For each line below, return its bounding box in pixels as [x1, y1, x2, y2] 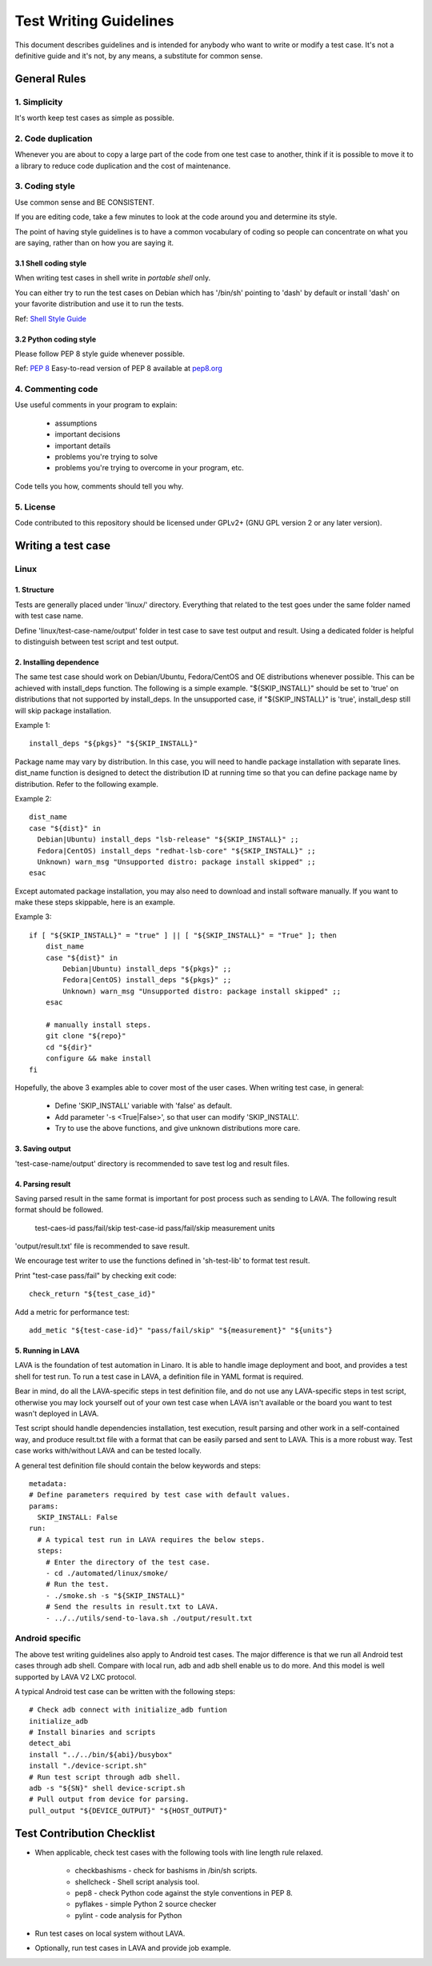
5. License [14, 501, 56, 512]
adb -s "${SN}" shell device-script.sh [29, 1784, 186, 1793]
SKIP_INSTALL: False [37, 1512, 118, 1522]
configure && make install [45, 1054, 152, 1063]
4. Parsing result [14, 1179, 71, 1189]
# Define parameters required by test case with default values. [29, 1490, 291, 1500]
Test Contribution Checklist [14, 1826, 155, 1840]
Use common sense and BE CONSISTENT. [14, 197, 155, 207]
